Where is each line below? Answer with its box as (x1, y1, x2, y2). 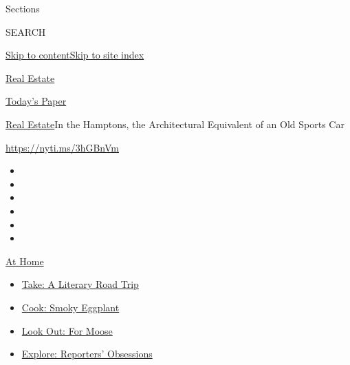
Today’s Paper (6, 94, 67, 108)
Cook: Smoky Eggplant (21, 300, 120, 314)
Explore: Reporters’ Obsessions (21, 346, 153, 361)
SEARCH (6, 24, 46, 39)
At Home (6, 253, 44, 268)
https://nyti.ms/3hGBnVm (6, 140, 119, 154)
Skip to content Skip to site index (6, 48, 144, 62)
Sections (6, 1, 40, 15)
